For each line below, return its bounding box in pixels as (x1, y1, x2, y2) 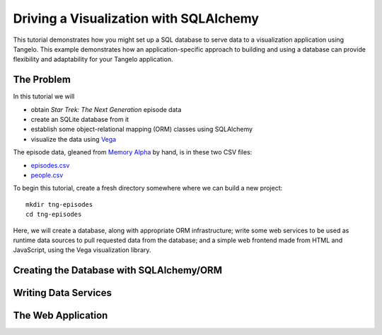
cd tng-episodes (25, 210, 82, 219)
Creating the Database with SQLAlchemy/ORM (13, 264, 223, 276)
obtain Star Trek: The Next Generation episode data (30, 105, 182, 113)
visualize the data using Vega (30, 135, 117, 143)
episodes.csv (30, 161, 70, 169)
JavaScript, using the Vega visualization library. (13, 246, 151, 254)
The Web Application (13, 310, 108, 322)
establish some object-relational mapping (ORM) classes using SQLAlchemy (30, 125, 253, 134)
